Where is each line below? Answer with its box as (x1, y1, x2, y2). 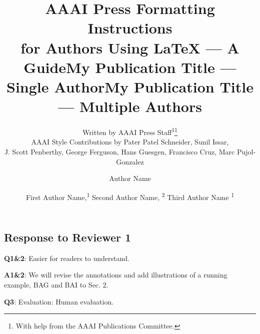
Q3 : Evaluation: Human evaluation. (4, 296, 114, 306)
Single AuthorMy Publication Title (6, 76, 253, 96)
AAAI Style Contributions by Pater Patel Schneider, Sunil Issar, (31, 136, 229, 147)
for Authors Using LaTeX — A (20, 37, 239, 57)
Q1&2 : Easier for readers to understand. (4, 252, 129, 263)
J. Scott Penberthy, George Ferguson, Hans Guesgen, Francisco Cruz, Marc (4, 146, 235, 156)
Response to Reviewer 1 (4, 229, 131, 244)
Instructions (87, 17, 172, 38)
